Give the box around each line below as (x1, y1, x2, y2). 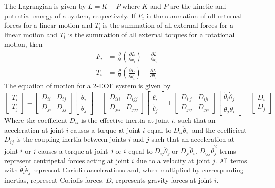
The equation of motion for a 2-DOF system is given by (4, 81, 171, 91)
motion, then (4, 39, 43, 49)
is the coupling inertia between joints (16, 134, 126, 144)
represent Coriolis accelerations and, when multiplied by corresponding (33, 165, 244, 175)
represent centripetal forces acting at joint (4, 155, 129, 165)
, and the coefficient (188, 124, 247, 135)
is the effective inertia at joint (81, 115, 170, 125)
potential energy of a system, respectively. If (4, 10, 136, 20)
